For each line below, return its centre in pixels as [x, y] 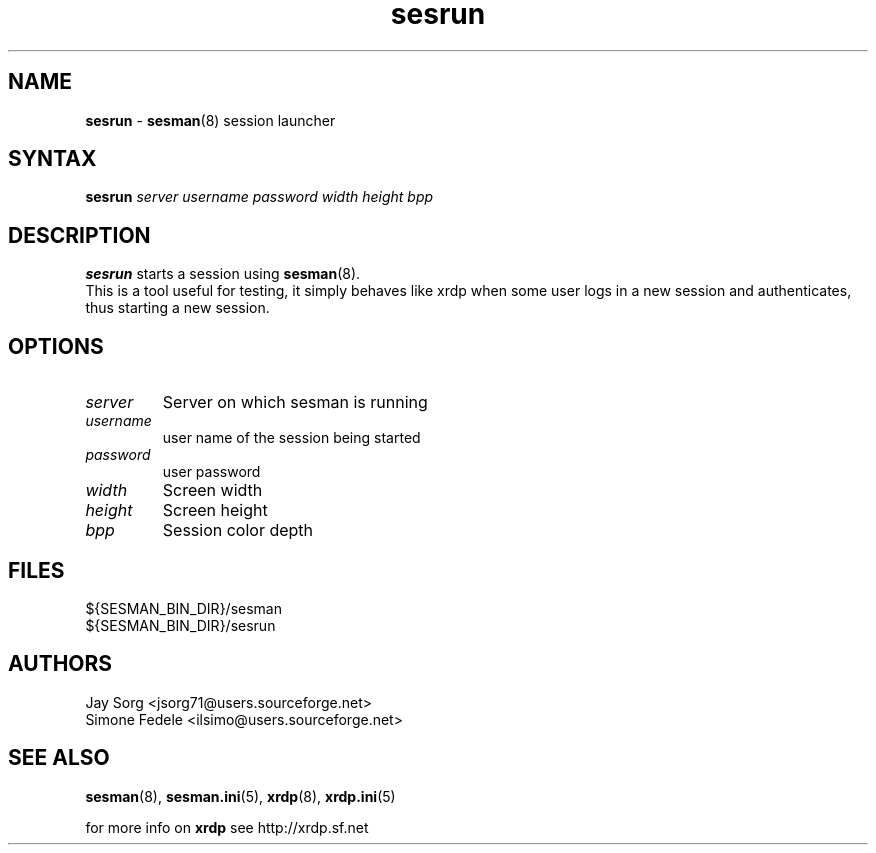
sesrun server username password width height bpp [259, 197]
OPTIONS [56, 346]
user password [211, 472]
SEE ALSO [59, 758]
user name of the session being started [291, 438]
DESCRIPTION [79, 235]
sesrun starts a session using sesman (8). [223, 274]
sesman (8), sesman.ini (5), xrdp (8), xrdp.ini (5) [240, 796]
